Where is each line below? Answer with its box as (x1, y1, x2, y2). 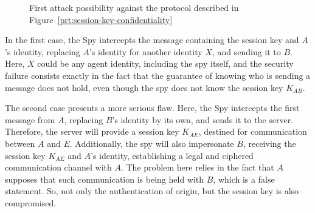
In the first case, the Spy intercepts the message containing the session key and (5, 33, 299, 46)
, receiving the (243, 137, 296, 149)
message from (5, 113, 55, 126)
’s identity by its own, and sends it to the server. (112, 113, 294, 126)
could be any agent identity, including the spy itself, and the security (37, 57, 294, 70)
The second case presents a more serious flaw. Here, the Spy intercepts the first (5, 101, 300, 114)
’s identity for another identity (89, 45, 202, 58)
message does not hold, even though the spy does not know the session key (5, 81, 283, 93)
